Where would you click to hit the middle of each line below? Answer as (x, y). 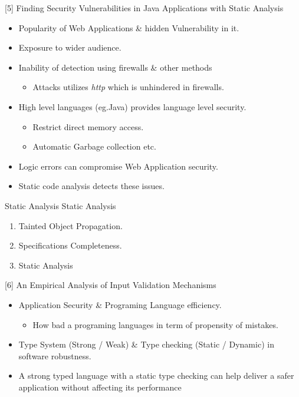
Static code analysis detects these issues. (91, 186)
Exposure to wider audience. (70, 47)
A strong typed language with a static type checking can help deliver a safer (156, 376)
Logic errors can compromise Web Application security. (118, 166)
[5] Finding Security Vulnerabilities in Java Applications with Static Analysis (144, 8)
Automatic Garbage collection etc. (94, 146)
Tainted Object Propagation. (70, 225)
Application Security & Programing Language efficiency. (120, 304)
